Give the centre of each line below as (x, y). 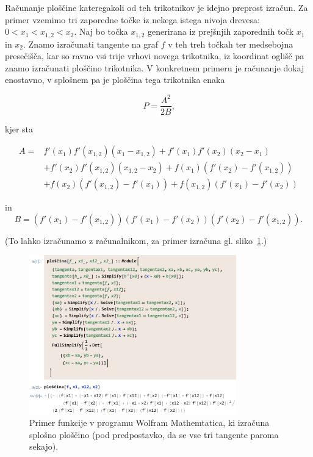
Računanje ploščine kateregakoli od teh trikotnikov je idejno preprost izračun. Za (156, 7)
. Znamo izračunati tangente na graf (91, 44)
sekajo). (44, 446)
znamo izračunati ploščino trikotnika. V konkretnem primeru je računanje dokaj (155, 67)
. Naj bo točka (101, 31)
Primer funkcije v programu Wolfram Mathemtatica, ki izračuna (149, 423)
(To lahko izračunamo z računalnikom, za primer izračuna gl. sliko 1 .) (136, 240)
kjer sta (19, 128)
